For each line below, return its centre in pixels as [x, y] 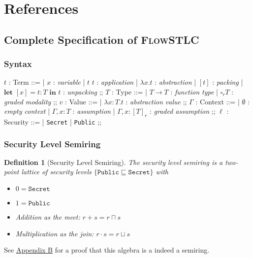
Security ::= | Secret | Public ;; [53, 121]
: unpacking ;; [83, 91]
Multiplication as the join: [55, 233]
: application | [117, 82]
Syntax [18, 64]
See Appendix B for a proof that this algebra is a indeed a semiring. [107, 250]
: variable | [69, 82]
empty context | [27, 111]
